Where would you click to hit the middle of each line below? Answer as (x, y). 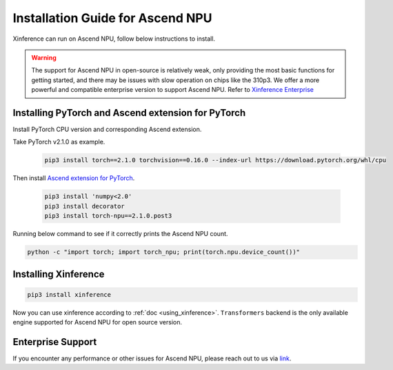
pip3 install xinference (69, 294)
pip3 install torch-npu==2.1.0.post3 (108, 216)
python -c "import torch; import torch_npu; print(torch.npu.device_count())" (163, 252)
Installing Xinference (59, 274)
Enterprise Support (55, 342)
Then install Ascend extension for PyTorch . (74, 178)
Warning (44, 57)
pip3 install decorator (85, 206)
